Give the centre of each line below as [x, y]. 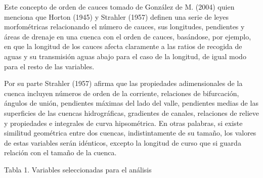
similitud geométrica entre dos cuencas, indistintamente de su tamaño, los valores [130, 133]
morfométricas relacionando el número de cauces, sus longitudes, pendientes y [124, 27]
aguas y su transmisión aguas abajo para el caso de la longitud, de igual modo [125, 56]
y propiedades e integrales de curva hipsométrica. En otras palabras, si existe [123, 123]
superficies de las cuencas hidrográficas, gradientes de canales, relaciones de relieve [132, 113]
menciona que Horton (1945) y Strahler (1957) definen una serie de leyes [117, 16]
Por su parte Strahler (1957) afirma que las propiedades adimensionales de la [123, 83]
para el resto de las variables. [49, 66]
